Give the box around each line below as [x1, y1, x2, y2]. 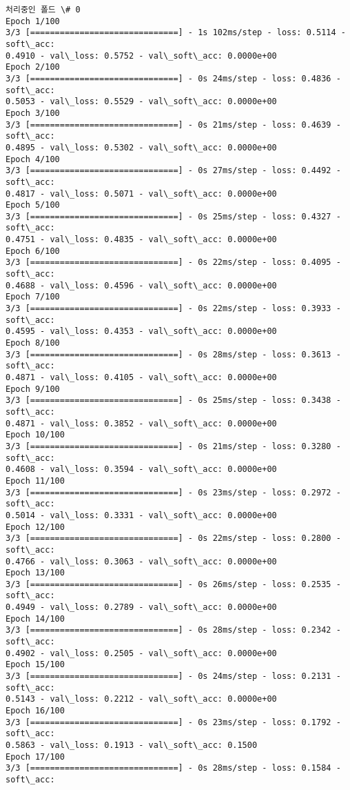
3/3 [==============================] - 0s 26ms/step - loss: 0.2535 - [6, 579, 341, 589]
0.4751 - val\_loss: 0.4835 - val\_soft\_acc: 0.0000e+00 [6, 235, 277, 245]
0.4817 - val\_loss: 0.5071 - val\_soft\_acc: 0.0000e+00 [6, 188, 277, 199]
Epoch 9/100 [6, 384, 60, 394]
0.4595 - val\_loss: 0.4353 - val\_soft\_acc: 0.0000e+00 [6, 326, 277, 337]
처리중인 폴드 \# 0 [6, 5, 81, 14]
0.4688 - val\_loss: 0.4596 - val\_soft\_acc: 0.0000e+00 [6, 280, 277, 290]
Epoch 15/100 [6, 660, 65, 670]
